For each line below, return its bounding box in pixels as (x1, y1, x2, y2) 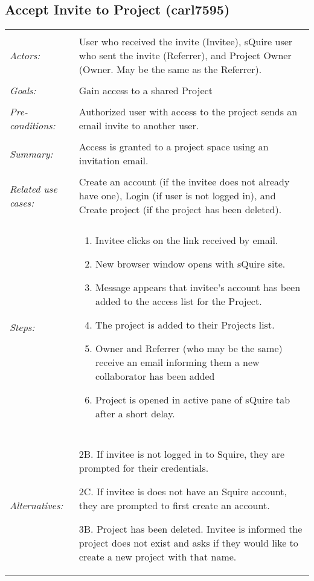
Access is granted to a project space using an (78, 140, 269, 154)
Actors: (10, 48, 40, 63)
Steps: (10, 319, 35, 334)
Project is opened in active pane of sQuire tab (95, 393, 290, 407)
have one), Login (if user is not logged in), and (78, 188, 276, 203)
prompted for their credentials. (78, 461, 209, 475)
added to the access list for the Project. (95, 294, 262, 309)
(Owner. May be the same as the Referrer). (78, 62, 262, 77)
